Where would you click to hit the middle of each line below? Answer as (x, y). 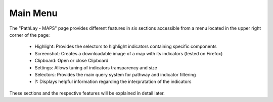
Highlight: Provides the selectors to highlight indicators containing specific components (126, 46)
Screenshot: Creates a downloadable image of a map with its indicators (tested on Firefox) (129, 53)
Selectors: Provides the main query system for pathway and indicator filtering (115, 74)
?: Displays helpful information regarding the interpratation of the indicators (113, 82)
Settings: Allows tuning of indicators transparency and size (96, 67)
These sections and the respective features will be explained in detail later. (87, 93)
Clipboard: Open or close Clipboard (72, 61)
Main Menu (33, 13)
